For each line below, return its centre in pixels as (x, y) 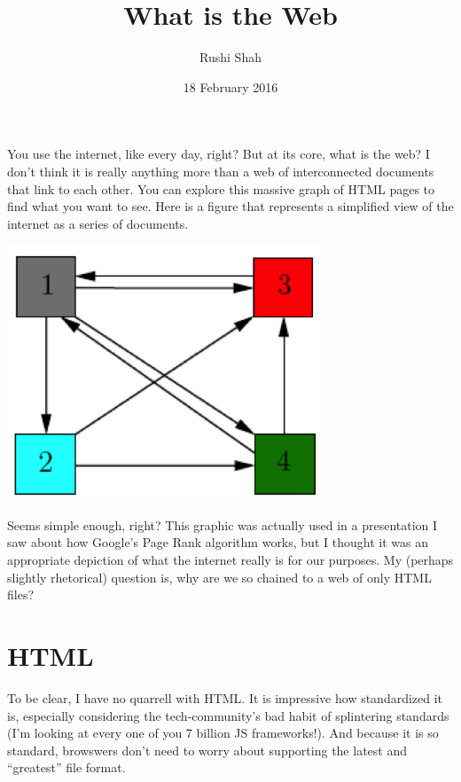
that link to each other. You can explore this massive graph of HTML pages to (221, 188)
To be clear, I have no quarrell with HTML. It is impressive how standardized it (225, 697)
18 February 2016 (230, 86)
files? (21, 594)
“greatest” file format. (66, 767)
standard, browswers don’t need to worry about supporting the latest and (207, 750)
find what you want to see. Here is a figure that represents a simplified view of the (230, 206)
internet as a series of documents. (98, 223)
